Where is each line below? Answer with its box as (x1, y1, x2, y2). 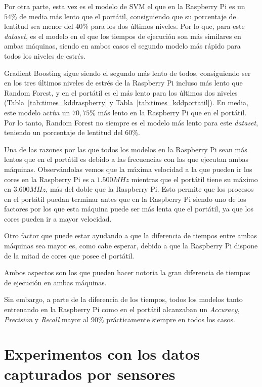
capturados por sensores (4, 363, 176, 384)
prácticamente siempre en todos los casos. (106, 314, 235, 324)
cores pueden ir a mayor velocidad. (4, 213, 112, 224)
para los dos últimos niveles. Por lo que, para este (91, 21, 245, 31)
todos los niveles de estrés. (4, 50, 85, 61)
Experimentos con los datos (4, 343, 200, 364)
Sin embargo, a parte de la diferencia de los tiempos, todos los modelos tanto (4, 294, 243, 305)
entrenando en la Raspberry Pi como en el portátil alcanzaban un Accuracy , (4, 304, 240, 315)
